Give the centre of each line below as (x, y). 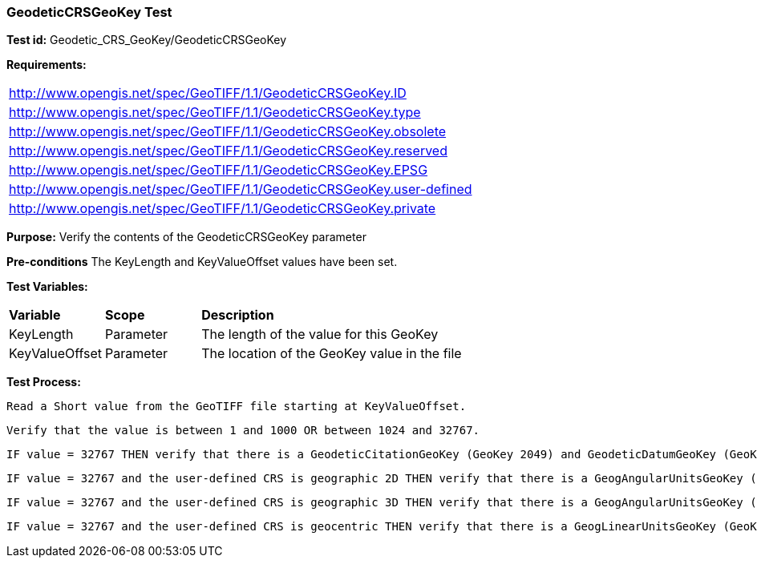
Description (238, 315)
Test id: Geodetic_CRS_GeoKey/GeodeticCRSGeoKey (147, 40)
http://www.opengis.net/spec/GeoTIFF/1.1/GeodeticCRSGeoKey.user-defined (241, 189)
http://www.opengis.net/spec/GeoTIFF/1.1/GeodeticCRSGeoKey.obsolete (228, 132)
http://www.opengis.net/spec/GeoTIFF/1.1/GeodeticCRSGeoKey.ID (208, 93)
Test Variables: (47, 287)
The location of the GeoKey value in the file (332, 354)
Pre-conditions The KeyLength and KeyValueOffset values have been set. (202, 262)
